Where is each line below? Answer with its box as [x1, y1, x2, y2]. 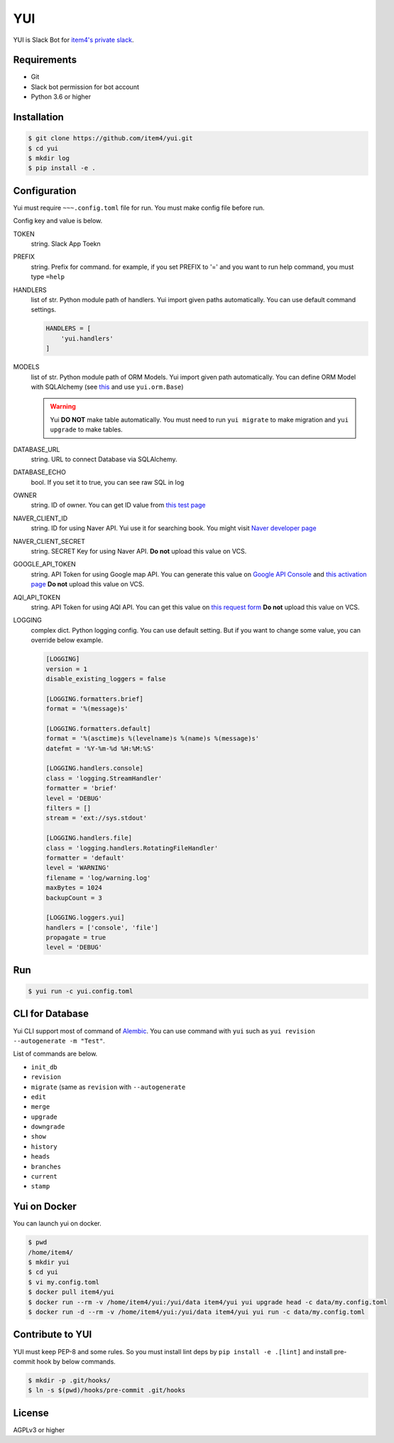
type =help [31, 272, 65, 281]
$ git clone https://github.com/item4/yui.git [28, 134, 193, 142]
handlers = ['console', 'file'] [45, 923, 159, 931]
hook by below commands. [36, 1357, 116, 1366]
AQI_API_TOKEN [13, 593, 60, 601]
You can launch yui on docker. [13, 1219, 102, 1228]
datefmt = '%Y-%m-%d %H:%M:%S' [45, 744, 155, 753]
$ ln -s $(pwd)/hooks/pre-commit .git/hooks [28, 1386, 186, 1395]
